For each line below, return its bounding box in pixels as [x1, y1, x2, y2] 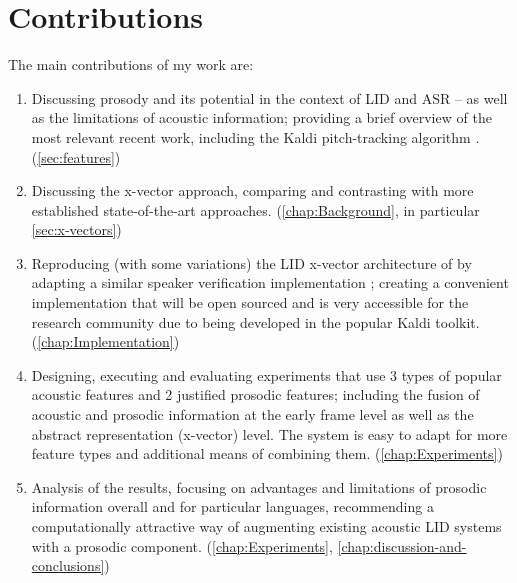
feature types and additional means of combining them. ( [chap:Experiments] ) [31, 443, 503, 464]
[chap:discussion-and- [337, 535, 467, 556]
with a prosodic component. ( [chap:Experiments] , [31, 535, 333, 556]
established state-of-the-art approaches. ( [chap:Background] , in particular [31, 199, 480, 220]
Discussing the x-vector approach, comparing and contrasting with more [31, 180, 474, 201]
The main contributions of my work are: [8, 54, 254, 75]
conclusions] [31, 555, 105, 576]
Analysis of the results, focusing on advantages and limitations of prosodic [31, 476, 487, 497]
